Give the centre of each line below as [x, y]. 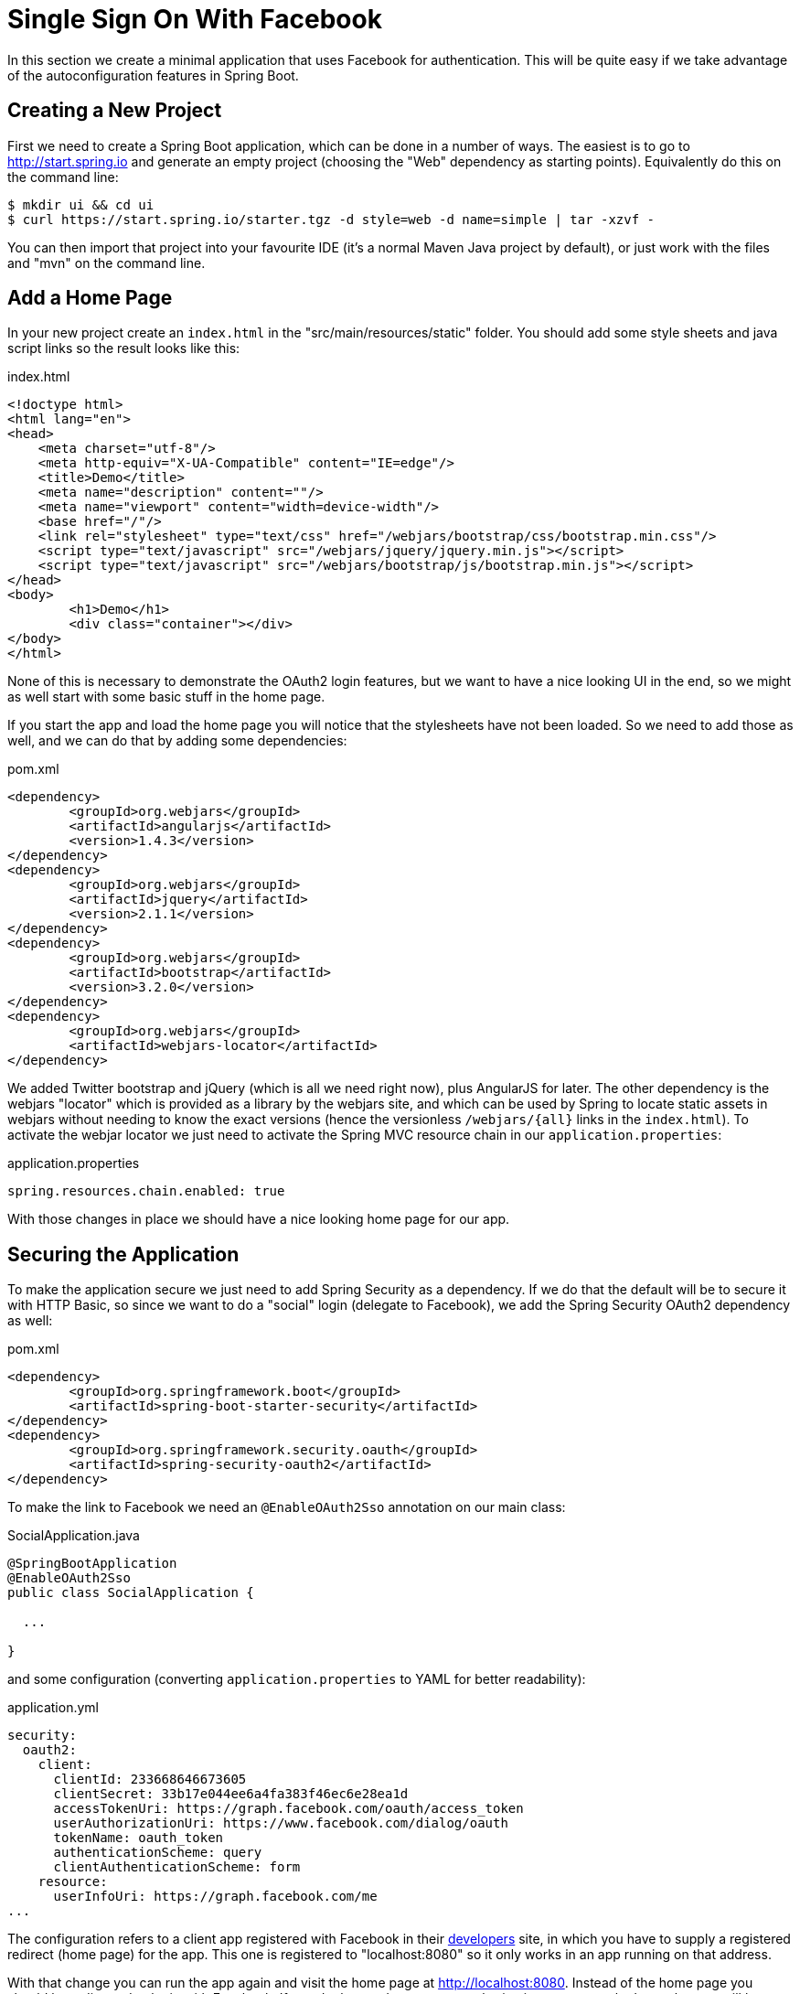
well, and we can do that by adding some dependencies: [177, 741]
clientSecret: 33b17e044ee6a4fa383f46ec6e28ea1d [231, 1794]
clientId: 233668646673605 [150, 1780]
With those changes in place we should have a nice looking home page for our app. [259, 1219]
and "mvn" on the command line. [107, 263]
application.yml [53, 1708]
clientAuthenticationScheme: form [177, 1867]
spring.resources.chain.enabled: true [146, 1191]
